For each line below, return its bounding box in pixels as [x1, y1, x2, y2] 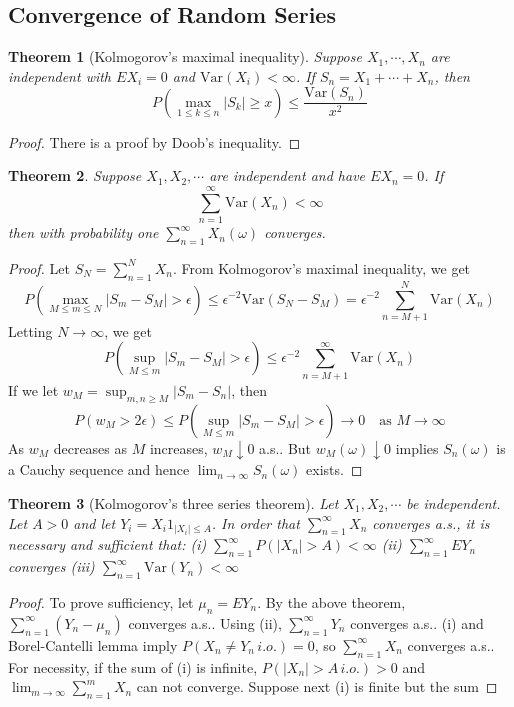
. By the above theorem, [257, 591, 406, 612]
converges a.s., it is [372, 512, 490, 533]
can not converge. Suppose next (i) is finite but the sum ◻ [136, 676, 498, 697]
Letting [8, 320, 53, 341]
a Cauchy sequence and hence [8, 459, 190, 480]
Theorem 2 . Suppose [8, 165, 142, 186]
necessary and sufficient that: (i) [8, 534, 207, 555]
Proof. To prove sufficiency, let [8, 591, 194, 612]
